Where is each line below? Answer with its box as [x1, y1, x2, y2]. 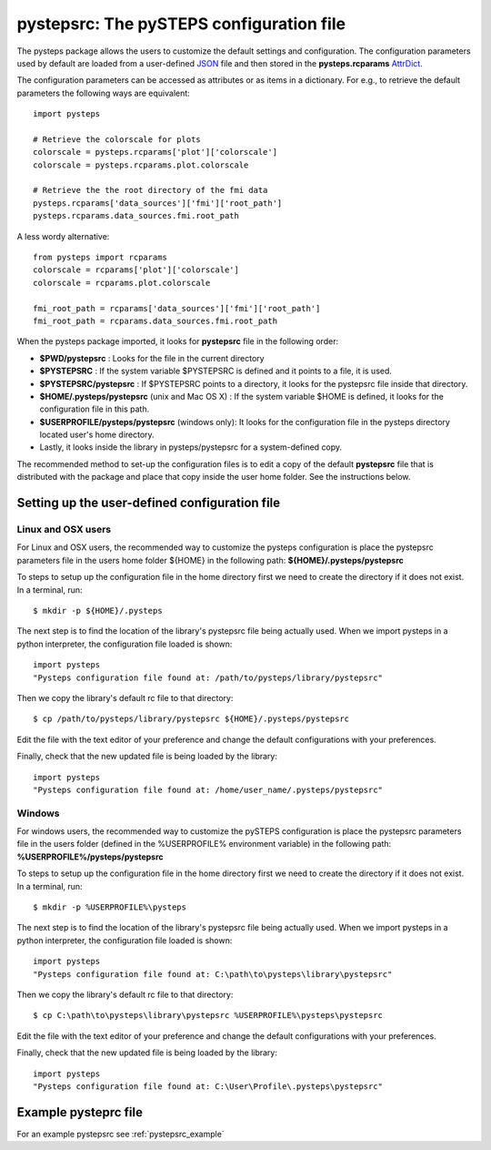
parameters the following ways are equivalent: [16, 87, 190, 98]
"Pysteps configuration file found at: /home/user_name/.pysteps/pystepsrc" [33, 784, 384, 795]
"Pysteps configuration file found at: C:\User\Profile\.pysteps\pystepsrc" [33, 1081, 384, 1092]
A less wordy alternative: [16, 230, 110, 241]
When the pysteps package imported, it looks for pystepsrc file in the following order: [16, 336, 339, 347]
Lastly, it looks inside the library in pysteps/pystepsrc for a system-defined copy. [39, 442, 343, 453]
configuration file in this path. [39, 403, 150, 414]
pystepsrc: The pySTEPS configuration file [16, 14, 346, 34]
